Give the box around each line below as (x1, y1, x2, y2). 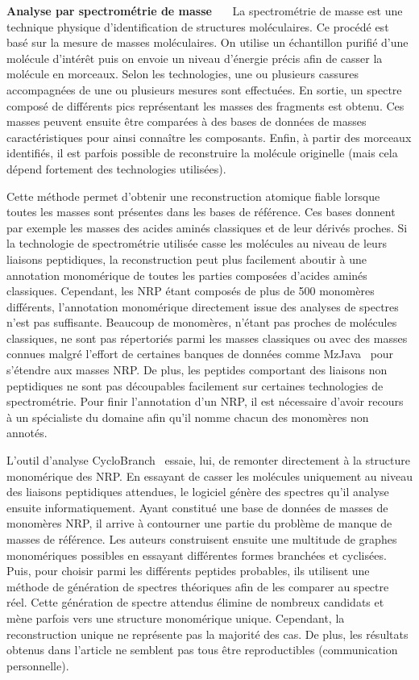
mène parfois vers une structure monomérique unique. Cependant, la (6, 609, 345, 626)
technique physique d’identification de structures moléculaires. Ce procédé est (6, 18, 389, 35)
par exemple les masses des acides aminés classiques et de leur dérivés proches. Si (6, 219, 408, 236)
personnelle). (6, 657, 69, 674)
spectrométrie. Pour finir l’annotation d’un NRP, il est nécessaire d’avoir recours (6, 393, 404, 410)
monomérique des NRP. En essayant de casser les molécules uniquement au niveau (6, 467, 413, 484)
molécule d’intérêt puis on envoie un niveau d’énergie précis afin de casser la (6, 49, 383, 66)
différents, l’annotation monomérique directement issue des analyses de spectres (6, 298, 399, 315)
